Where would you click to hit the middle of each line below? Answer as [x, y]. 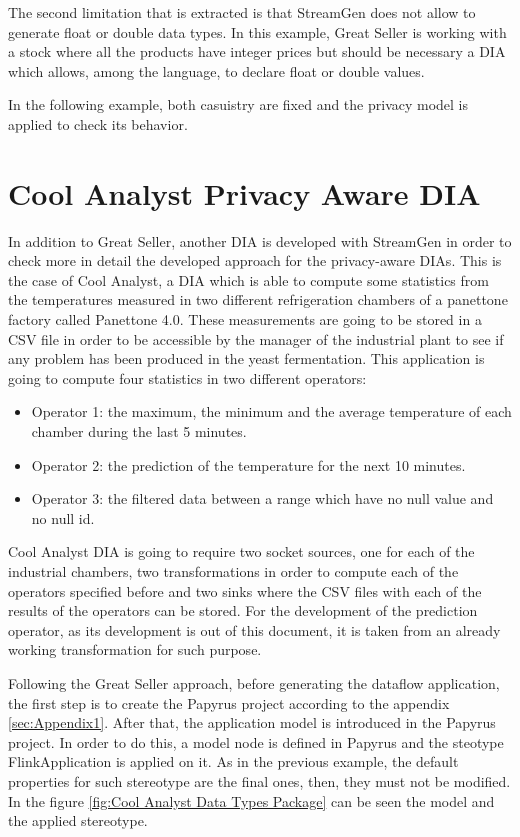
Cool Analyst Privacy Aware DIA [244, 192]
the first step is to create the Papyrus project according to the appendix [229, 702]
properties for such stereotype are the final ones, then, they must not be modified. [259, 780]
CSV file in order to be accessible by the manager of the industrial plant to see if [256, 338]
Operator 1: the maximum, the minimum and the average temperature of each [271, 411]
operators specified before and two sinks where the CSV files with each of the [245, 590]
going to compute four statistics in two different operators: [187, 377]
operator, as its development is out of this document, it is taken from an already [254, 629]
